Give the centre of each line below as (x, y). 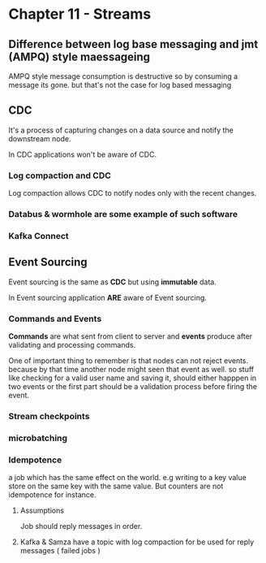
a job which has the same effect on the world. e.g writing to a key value (128, 478)
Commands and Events (55, 318)
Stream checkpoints (49, 416)
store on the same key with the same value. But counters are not (116, 486)
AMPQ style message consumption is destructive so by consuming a (123, 76)
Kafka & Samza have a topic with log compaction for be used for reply (137, 542)
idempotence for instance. (52, 495)
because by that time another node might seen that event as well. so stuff (131, 370)
